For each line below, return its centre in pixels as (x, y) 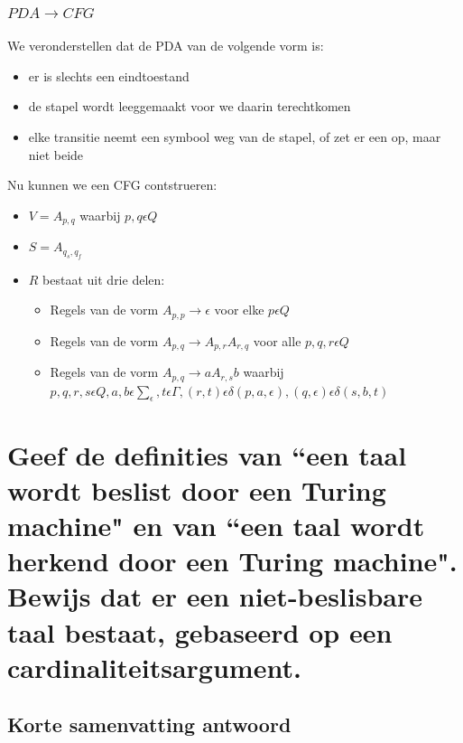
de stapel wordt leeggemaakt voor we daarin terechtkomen (190, 106)
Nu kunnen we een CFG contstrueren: (112, 185)
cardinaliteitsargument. (154, 667)
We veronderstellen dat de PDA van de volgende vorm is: (166, 46)
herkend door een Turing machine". (232, 561)
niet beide (56, 154)
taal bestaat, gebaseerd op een (200, 631)
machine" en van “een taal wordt (216, 525)
